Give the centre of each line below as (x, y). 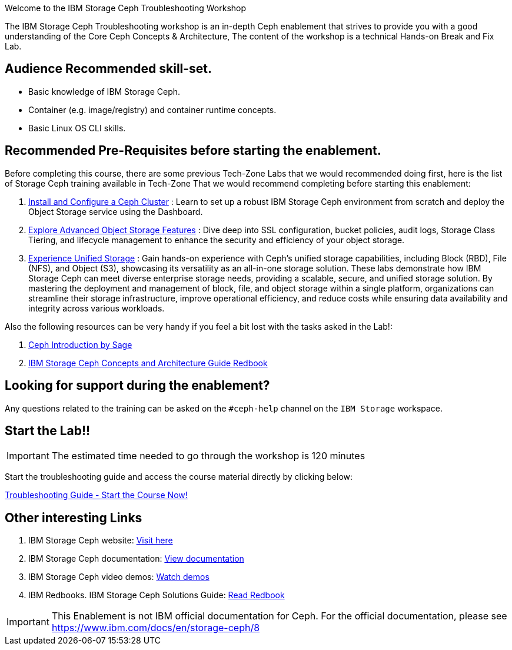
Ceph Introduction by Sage (80, 344)
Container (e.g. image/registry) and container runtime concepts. (152, 110)
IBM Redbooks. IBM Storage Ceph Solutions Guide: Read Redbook (157, 595)
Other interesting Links (74, 518)
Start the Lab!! (48, 430)
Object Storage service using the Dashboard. (116, 211)
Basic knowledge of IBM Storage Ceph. (104, 91)
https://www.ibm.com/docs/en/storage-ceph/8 (156, 628)
